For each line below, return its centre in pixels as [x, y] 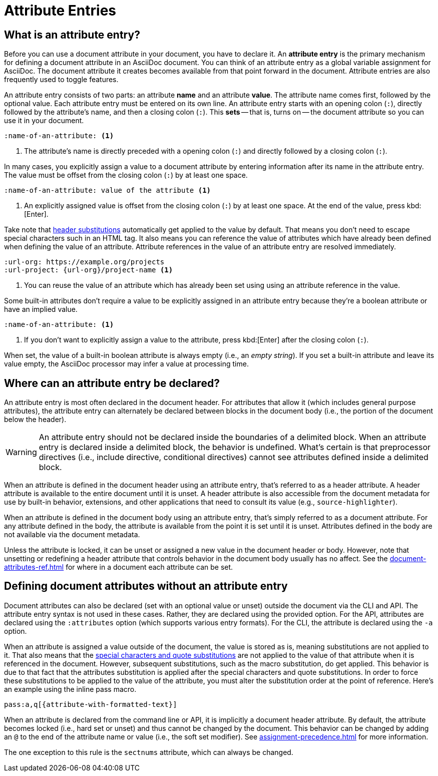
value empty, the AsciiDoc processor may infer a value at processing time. [126, 364]
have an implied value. [41, 309]
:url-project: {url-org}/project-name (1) [89, 270]
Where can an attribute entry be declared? [112, 383]
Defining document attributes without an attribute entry [146, 586]
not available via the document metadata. [72, 535]
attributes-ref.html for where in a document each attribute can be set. [119, 567]
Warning [21, 452]
